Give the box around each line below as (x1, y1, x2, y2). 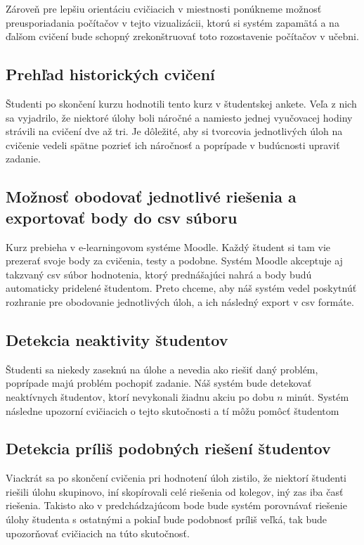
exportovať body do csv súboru (6, 206, 238, 228)
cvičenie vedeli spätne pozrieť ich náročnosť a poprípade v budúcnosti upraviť (6, 137, 340, 152)
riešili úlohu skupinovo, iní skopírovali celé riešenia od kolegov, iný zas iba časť (6, 484, 344, 499)
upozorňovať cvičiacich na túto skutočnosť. (6, 525, 190, 540)
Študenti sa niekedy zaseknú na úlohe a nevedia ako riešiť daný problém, (6, 361, 318, 376)
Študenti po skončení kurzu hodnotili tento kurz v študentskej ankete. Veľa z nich (6, 96, 357, 110)
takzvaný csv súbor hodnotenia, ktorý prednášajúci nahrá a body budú (6, 267, 312, 281)
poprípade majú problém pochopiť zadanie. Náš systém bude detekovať (6, 376, 312, 390)
